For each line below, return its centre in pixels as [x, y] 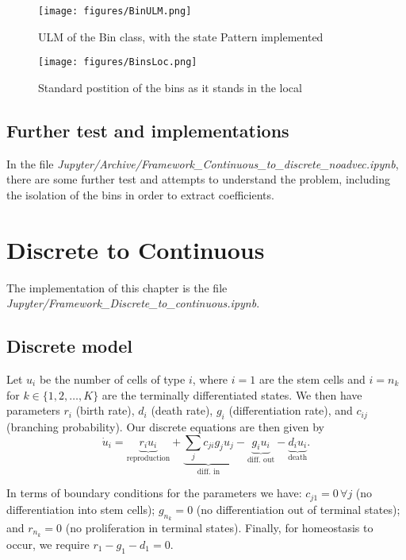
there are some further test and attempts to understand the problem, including [198, 179]
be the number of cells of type [112, 379]
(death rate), [182, 410]
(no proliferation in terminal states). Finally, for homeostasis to [219, 527]
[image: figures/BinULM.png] [115, 11]
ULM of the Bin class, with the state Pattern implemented [181, 36]
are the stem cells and [312, 379]
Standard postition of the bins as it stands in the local [170, 87]
